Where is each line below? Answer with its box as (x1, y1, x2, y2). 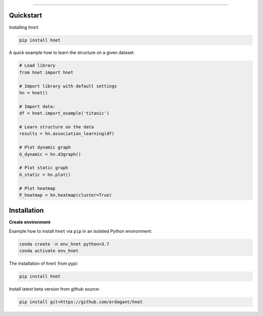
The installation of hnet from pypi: (9, 260, 78, 266)
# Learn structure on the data (19, 124, 94, 130)
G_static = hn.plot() (19, 172, 71, 177)
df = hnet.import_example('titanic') (19, 111, 110, 116)
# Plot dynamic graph (19, 145, 71, 150)
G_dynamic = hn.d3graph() (19, 151, 81, 157)
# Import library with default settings (19, 83, 117, 89)
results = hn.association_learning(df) (19, 131, 114, 136)
